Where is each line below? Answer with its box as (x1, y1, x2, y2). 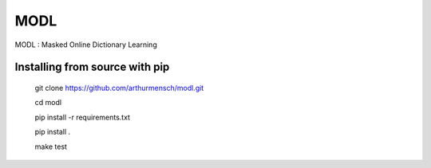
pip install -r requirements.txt (34, 112, 131, 122)
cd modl (34, 98, 62, 107)
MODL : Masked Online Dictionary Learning (14, 40, 157, 49)
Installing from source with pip (14, 61, 170, 74)
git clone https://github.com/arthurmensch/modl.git (34, 83, 204, 92)
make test (34, 142, 68, 151)
